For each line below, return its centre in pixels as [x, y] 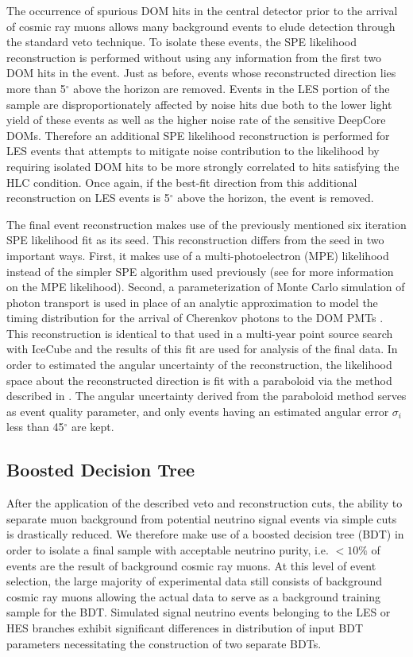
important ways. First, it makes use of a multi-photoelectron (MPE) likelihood [198, 255]
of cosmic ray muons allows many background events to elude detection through [201, 26]
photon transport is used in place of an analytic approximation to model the [192, 302]
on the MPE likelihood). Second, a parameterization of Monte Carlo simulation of [206, 287]
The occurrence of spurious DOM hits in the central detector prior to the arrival [202, 10]
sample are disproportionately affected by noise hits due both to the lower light [199, 104]
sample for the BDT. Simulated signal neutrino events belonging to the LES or [199, 612]
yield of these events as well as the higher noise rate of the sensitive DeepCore [196, 120]
